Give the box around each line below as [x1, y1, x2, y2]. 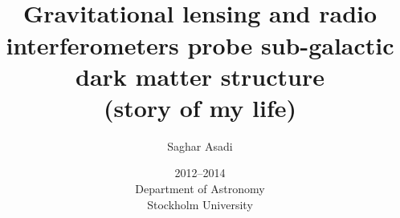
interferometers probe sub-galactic [6, 28, 394, 61]
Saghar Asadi [167, 137, 233, 154]
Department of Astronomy [135, 180, 265, 197]
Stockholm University [147, 196, 253, 212]
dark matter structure [76, 59, 324, 92]
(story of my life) [103, 91, 297, 123]
